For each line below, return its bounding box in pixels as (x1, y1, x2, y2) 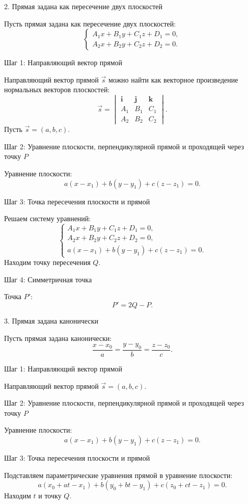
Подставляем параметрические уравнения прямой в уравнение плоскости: (4, 469, 233, 480)
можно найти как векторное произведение (108, 74, 238, 85)
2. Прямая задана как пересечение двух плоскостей (4, 1, 162, 11)
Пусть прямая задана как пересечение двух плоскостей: (4, 18, 176, 29)
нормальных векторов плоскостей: (4, 84, 110, 95)
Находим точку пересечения (4, 257, 91, 268)
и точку (38, 490, 62, 501)
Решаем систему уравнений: (4, 213, 91, 224)
